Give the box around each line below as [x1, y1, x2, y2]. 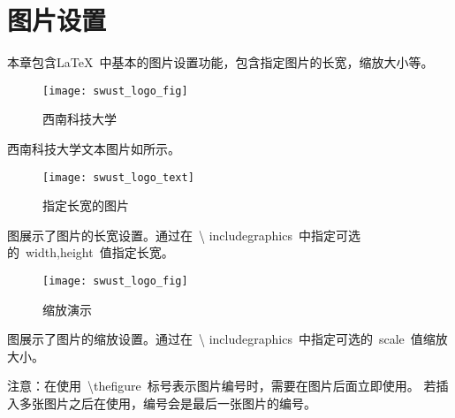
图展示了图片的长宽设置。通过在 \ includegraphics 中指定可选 [7, 225, 360, 244]
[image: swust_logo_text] [42, 171, 194, 184]
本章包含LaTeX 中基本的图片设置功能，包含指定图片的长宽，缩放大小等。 [7, 53, 434, 72]
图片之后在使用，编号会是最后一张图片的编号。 [43, 394, 316, 413]
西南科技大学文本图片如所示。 [7, 139, 180, 157]
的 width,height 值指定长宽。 [7, 243, 174, 262]
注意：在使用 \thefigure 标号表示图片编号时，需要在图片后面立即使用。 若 [7, 376, 436, 395]
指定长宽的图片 [42, 196, 129, 215]
